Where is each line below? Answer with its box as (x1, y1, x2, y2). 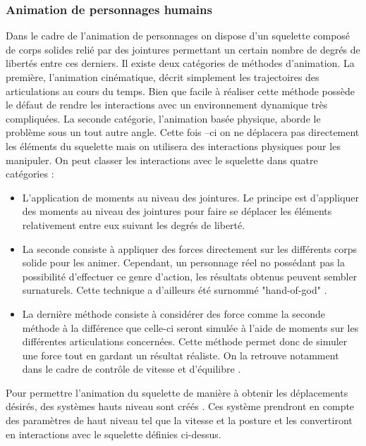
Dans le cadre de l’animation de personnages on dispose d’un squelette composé (6, 28, 350, 43)
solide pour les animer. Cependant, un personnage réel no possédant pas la (22, 255, 345, 270)
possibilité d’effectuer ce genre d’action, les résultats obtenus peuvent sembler (22, 268, 358, 283)
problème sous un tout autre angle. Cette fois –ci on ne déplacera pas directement (6, 125, 360, 140)
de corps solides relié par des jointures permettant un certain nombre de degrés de (6, 42, 360, 56)
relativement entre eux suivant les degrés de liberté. (22, 217, 245, 232)
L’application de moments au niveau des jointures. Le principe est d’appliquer (22, 190, 360, 204)
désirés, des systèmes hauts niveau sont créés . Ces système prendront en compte (6, 399, 355, 414)
